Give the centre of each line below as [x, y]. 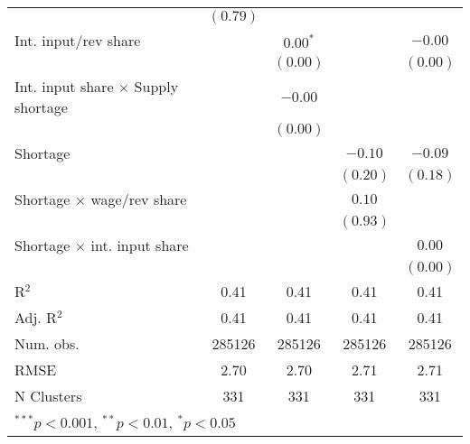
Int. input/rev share [78, 40]
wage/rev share [139, 199]
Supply [156, 86]
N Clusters [48, 396]
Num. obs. [47, 343]
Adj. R [36, 317]
